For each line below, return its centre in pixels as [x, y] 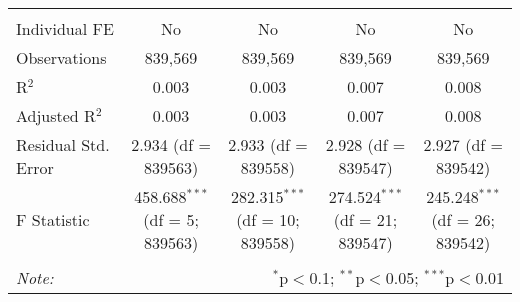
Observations [61, 57]
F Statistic [53, 219]
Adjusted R [56, 115]
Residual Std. [63, 144]
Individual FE [65, 28]
